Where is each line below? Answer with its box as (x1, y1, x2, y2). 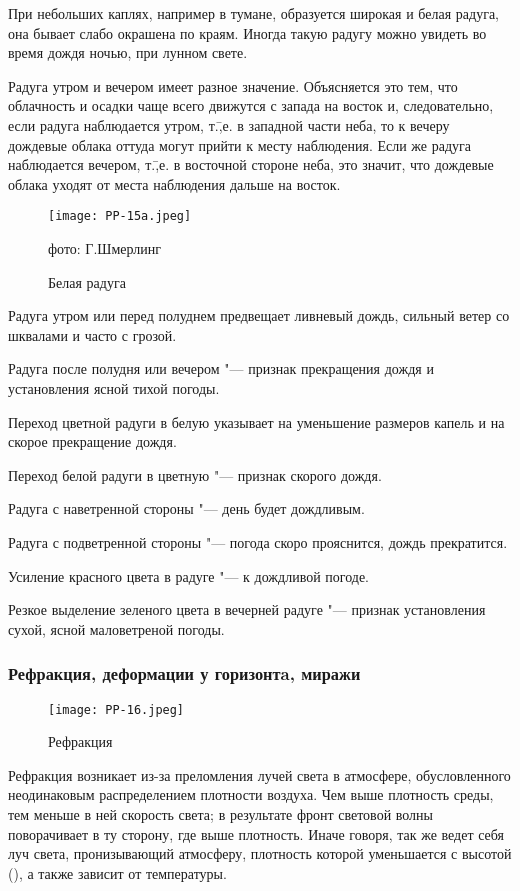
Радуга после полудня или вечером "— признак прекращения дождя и (8, 358, 434, 379)
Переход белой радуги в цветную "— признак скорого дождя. (8, 464, 382, 485)
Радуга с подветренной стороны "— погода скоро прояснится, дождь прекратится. (8, 531, 508, 552)
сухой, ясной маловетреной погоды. (8, 618, 225, 639)
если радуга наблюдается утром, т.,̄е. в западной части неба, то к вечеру (8, 114, 450, 135)
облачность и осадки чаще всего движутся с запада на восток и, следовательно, (8, 95, 494, 116)
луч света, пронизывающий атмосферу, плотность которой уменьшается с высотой (8, 843, 512, 864)
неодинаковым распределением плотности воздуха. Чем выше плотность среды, (8, 784, 494, 805)
